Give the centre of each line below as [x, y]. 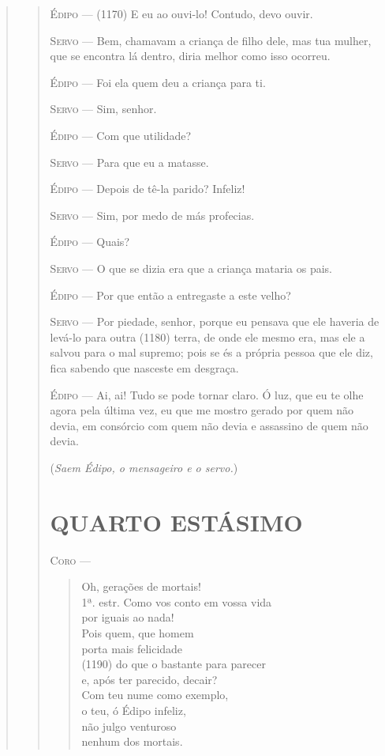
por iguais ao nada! [128, 617]
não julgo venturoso [129, 726]
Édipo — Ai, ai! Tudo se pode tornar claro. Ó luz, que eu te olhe [207, 394]
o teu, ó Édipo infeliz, [134, 710]
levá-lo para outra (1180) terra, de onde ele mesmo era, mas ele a [207, 336]
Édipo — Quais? [90, 242]
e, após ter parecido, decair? [150, 679]
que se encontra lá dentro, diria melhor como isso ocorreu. [190, 56]
